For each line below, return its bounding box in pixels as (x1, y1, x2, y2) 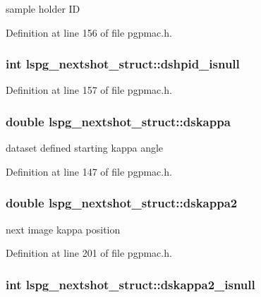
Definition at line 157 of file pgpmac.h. (6, 83, 172, 97)
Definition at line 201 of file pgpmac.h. (6, 246, 172, 260)
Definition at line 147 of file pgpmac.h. (6, 164, 172, 178)
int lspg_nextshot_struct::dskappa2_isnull (6, 275, 255, 293)
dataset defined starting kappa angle (6, 140, 164, 155)
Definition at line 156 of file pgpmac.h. (6, 25, 172, 40)
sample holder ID (6, 1, 80, 16)
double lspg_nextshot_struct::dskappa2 (6, 194, 238, 212)
